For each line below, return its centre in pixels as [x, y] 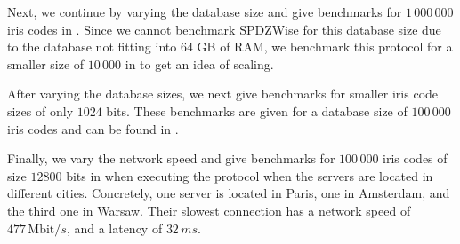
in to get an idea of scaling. [199, 63]
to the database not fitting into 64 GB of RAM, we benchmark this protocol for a [230, 47]
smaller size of [46, 63]
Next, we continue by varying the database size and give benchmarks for [205, 12]
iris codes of [415, 158]
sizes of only [40, 110]
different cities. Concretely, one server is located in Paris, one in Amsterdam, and [229, 193]
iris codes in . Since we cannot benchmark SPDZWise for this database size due [224, 29]
